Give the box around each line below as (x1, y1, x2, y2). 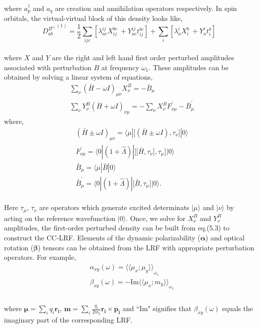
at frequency (101, 62, 139, 72)
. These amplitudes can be (148, 62, 229, 72)
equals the (222, 303, 253, 314)
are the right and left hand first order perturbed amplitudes (52, 52, 234, 63)
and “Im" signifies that (122, 303, 192, 314)
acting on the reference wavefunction (4, 213, 116, 223)
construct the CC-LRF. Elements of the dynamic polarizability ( (4, 232, 200, 242)
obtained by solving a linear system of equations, (4, 72, 153, 82)
